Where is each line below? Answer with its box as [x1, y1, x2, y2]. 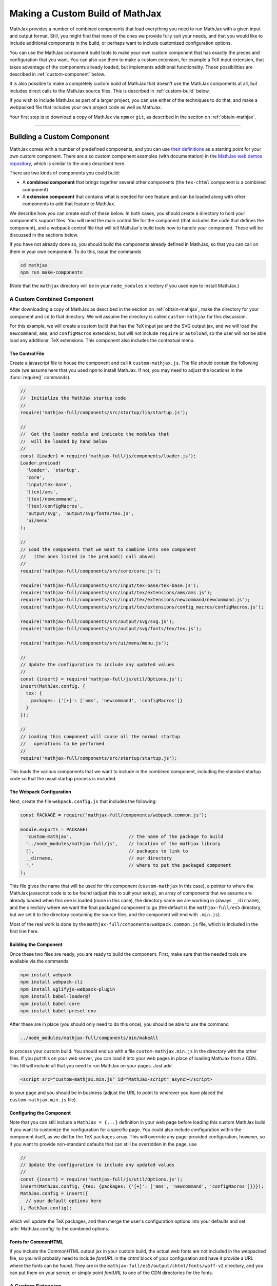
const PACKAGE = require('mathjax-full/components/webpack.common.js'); [20, 812, 207, 818]
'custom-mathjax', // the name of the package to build [26, 833, 223, 840]
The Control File [9, 350, 45, 356]
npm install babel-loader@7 [20, 993, 91, 999]
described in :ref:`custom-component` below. [9, 71, 106, 77]
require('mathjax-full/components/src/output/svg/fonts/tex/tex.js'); [20, 626, 202, 631]
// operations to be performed [20, 741, 105, 747]
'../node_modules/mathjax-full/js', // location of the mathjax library [26, 841, 221, 847]
